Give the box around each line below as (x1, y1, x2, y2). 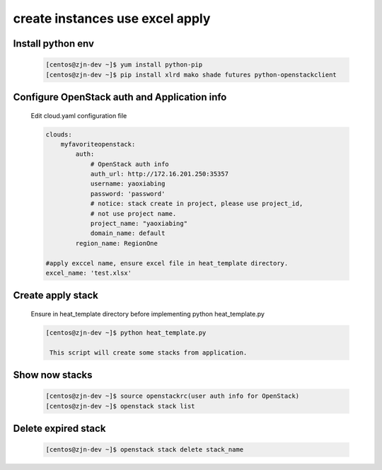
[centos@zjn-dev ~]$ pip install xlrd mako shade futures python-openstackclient (45, 71, 337, 79)
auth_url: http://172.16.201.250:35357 (90, 170, 229, 178)
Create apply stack (13, 290, 98, 302)
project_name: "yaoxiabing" (90, 219, 187, 228)
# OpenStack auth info (90, 160, 169, 168)
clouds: (45, 130, 72, 138)
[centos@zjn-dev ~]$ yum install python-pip (45, 61, 203, 69)
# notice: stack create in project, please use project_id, (90, 200, 303, 208)
